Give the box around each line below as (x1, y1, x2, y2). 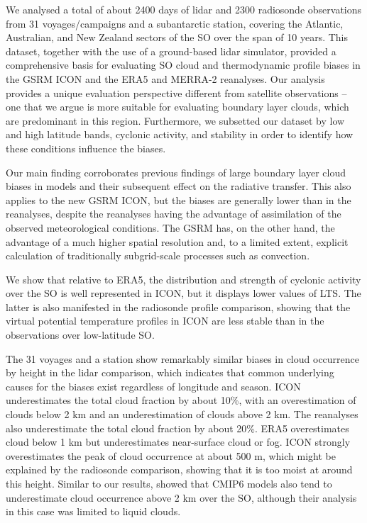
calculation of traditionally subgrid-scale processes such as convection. (6, 248, 310, 263)
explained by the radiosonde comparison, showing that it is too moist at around (6, 462, 353, 477)
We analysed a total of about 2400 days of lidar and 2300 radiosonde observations (6, 2, 362, 16)
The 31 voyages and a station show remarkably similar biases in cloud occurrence (6, 351, 360, 366)
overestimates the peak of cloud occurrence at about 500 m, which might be (6, 448, 336, 463)
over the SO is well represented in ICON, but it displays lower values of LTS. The (6, 286, 361, 300)
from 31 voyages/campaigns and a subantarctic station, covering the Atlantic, (6, 16, 344, 30)
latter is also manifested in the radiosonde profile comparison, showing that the (6, 299, 351, 314)
